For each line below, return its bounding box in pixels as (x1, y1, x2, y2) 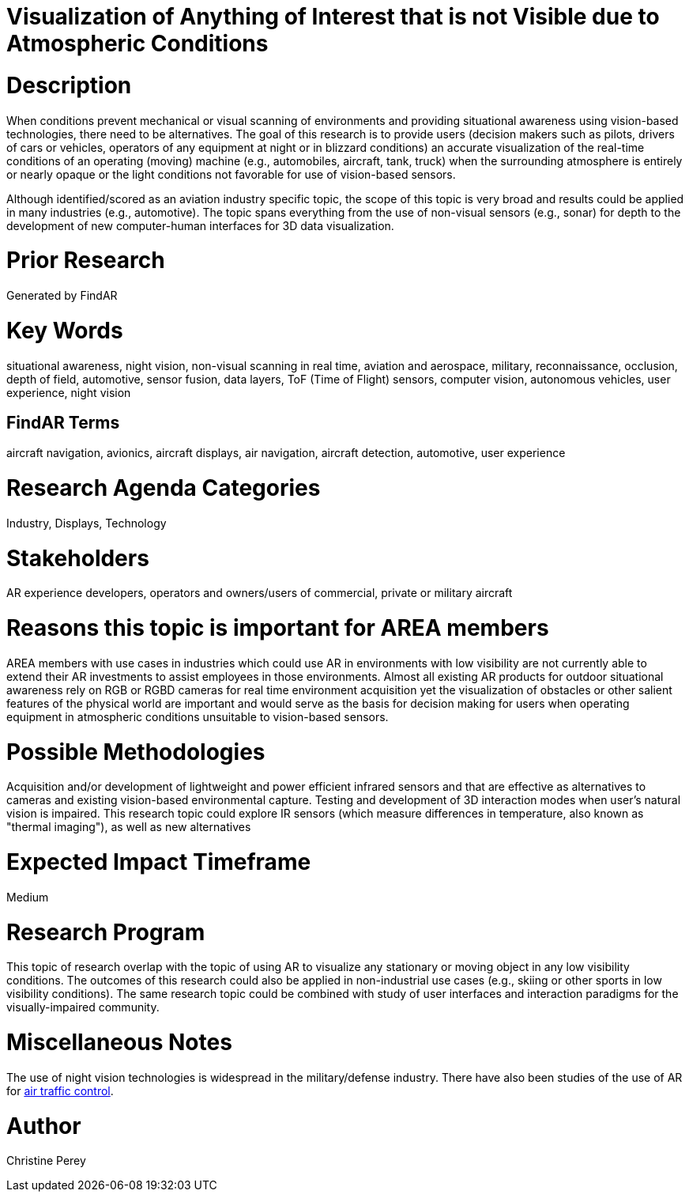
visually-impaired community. (6, 1000, 160, 1015)
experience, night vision (6, 385, 131, 399)
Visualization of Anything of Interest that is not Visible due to (6, 3, 660, 30)
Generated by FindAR (6, 289, 118, 302)
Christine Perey (6, 1154, 86, 1168)
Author (6, 1112, 81, 1139)
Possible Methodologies (6, 738, 265, 765)
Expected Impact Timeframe (6, 848, 311, 876)
